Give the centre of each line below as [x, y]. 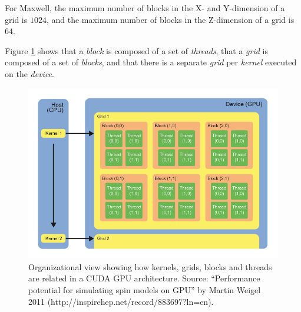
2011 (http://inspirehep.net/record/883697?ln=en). [121, 301]
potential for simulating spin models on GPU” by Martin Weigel [145, 289]
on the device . [29, 73]
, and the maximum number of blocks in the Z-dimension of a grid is [170, 19]
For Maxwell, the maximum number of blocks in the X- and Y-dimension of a [145, 8]
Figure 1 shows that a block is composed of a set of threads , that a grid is [136, 50]
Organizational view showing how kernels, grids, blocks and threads [150, 266]
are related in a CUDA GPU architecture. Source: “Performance [144, 278]
